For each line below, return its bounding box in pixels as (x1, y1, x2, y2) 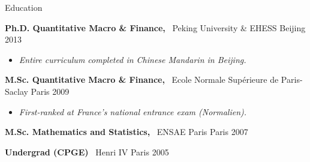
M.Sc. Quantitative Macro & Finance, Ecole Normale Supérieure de (5, 73, 279, 86)
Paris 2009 (31, 85, 70, 97)
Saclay (5, 85, 28, 97)
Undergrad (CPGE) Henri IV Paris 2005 (5, 145, 169, 158)
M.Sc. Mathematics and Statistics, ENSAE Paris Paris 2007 (5, 125, 248, 138)
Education (5, 1, 43, 13)
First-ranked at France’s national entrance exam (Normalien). (19, 105, 247, 118)
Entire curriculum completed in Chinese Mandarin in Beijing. (19, 53, 246, 65)
